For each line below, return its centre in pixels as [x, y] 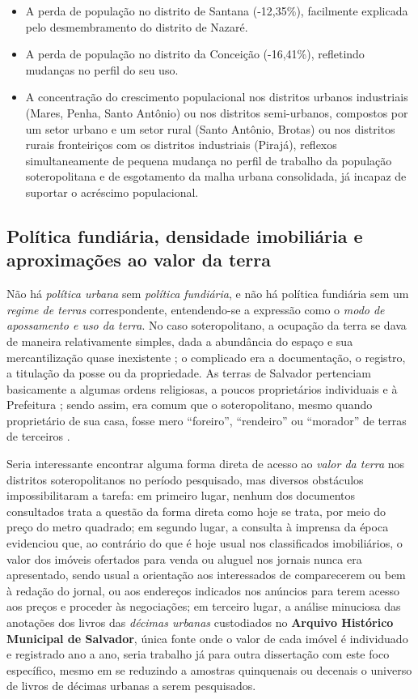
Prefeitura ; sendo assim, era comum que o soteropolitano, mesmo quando [190, 405]
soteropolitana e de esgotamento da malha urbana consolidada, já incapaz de [216, 176]
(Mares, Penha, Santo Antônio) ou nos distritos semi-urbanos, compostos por [217, 112]
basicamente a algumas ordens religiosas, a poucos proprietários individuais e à [202, 388]
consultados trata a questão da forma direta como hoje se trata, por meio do [196, 511]
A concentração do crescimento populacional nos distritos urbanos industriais [217, 97]
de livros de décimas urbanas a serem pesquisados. [131, 686]
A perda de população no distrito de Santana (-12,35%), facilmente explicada [217, 11]
